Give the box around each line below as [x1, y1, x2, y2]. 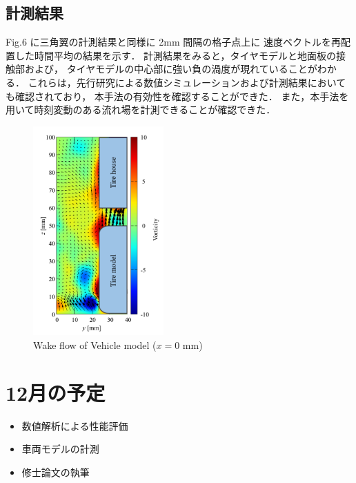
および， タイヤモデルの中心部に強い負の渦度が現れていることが [24, 61, 317, 76]
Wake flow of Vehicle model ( [33, 338, 157, 352]
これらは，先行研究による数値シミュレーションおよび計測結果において [28, 75, 346, 89]
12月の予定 [6, 378, 106, 406]
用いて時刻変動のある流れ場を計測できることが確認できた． [6, 102, 276, 117]
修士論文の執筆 [21, 464, 90, 479]
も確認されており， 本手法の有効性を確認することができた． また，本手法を [6, 88, 349, 103]
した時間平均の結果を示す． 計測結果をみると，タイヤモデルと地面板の [14, 48, 337, 62]
